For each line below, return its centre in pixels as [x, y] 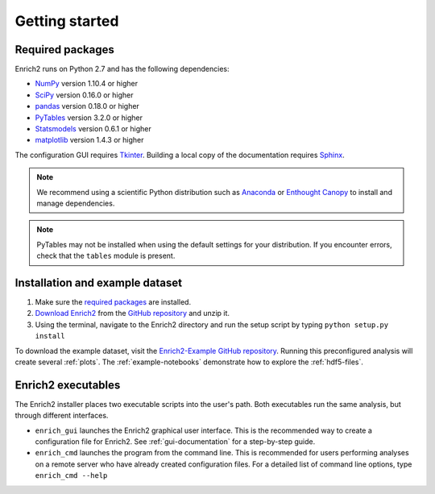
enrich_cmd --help [71, 476]
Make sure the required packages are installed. [113, 302]
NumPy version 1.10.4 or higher [87, 84]
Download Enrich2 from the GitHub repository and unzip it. [132, 313]
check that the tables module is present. [106, 256]
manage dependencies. [76, 203]
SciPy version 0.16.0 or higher [84, 95]
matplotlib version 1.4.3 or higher [89, 140]
